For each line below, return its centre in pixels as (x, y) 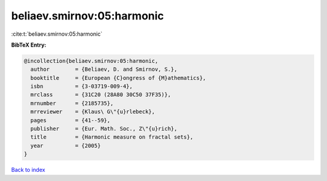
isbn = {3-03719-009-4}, (82, 87)
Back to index (28, 170)
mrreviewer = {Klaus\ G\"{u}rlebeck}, (93, 112)
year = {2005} (66, 146)
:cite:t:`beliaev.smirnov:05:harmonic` (57, 34)
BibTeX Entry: (29, 45)
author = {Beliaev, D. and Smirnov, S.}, (104, 69)
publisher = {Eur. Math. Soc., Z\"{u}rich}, (104, 129)
